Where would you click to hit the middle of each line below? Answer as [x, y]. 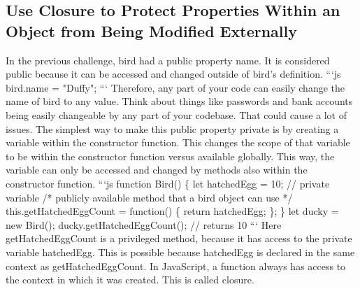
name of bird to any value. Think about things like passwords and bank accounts [179, 101]
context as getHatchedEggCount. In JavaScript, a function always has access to [176, 266]
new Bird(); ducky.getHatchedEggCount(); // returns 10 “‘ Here [144, 224]
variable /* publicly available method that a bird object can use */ [149, 197]
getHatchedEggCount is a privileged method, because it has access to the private [179, 238]
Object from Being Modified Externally [151, 30]
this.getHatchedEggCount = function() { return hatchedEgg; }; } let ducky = [172, 211]
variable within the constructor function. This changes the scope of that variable [178, 142]
